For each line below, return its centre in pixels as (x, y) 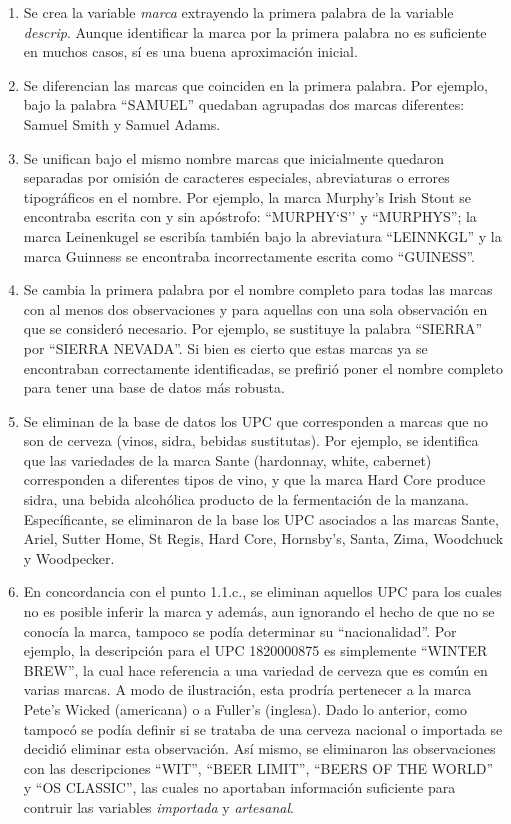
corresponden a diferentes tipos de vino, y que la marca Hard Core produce (254, 479)
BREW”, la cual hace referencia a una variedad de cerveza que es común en (255, 669)
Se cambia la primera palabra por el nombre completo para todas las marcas (258, 289)
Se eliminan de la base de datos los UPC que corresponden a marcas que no (256, 420)
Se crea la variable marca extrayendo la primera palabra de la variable (238, 12)
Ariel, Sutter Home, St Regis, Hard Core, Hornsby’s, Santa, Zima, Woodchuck (263, 538)
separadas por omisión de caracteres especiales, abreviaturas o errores (236, 177)
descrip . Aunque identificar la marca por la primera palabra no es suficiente (255, 31)
